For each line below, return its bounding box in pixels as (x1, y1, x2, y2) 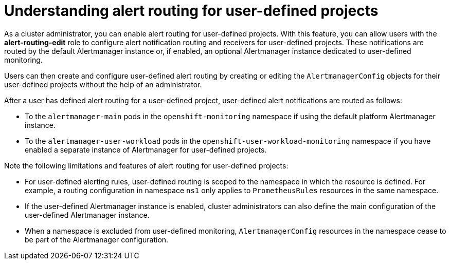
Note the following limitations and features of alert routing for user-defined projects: (4, 161, 289, 170)
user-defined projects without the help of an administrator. (4, 80, 202, 89)
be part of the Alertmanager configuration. (25, 235, 169, 244)
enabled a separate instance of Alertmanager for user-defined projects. (25, 145, 267, 154)
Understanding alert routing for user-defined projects (4, 2, 379, 20)
